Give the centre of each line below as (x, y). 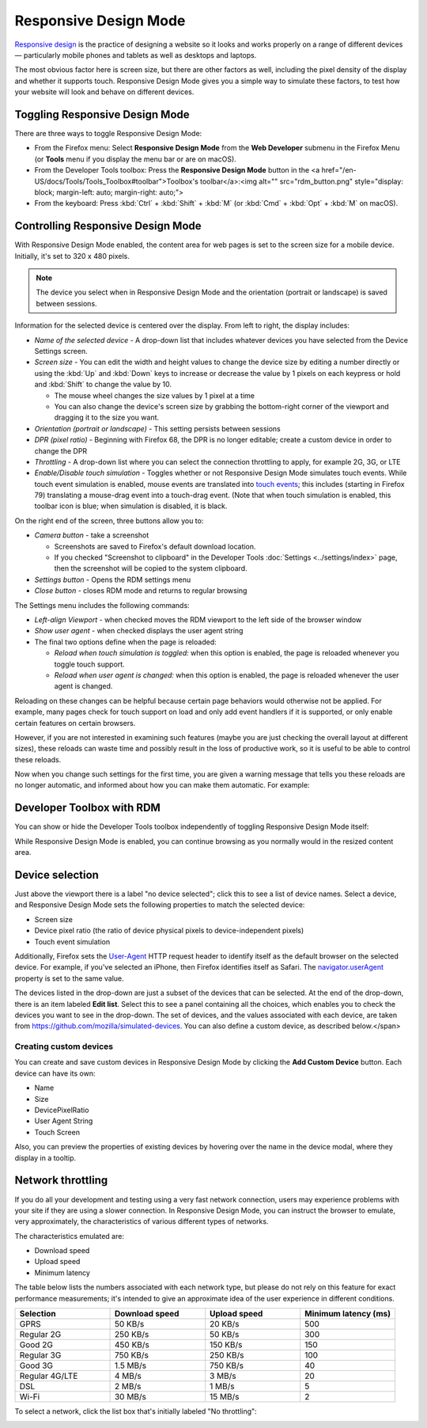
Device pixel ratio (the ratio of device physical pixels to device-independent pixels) (169, 931)
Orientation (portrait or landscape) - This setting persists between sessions (157, 428)
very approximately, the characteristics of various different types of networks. (142, 1221)
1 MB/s (222, 1387)
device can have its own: (55, 1073)
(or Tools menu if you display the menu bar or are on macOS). (135, 159)
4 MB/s (128, 1376)
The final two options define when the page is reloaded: (125, 642)
